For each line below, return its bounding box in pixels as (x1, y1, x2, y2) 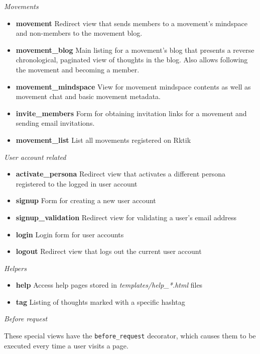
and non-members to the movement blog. (16, 28, 143, 38)
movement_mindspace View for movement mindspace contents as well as (16, 81, 251, 92)
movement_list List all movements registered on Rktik (16, 134, 191, 145)
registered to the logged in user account (16, 178, 138, 189)
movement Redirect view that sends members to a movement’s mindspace (16, 18, 247, 28)
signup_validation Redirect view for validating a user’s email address (16, 212, 236, 222)
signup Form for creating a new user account (16, 195, 156, 206)
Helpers (4, 262, 27, 273)
